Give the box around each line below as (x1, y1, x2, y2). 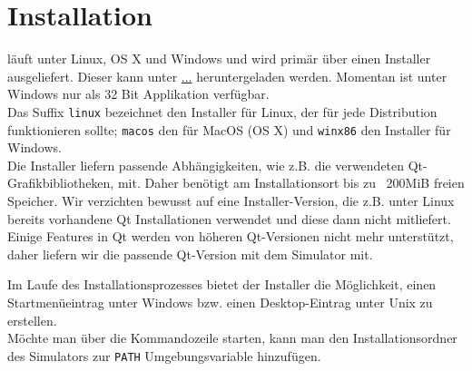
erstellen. (7, 310, 57, 329)
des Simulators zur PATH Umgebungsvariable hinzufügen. (7, 346, 321, 365)
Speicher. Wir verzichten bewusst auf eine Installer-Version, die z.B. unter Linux (7, 191, 455, 210)
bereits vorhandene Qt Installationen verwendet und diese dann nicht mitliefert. (7, 209, 451, 228)
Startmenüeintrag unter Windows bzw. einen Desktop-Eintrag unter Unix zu (7, 292, 433, 311)
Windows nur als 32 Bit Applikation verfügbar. (7, 84, 270, 103)
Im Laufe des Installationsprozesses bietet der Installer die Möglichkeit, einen (7, 275, 437, 294)
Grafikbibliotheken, (7, 173, 114, 192)
